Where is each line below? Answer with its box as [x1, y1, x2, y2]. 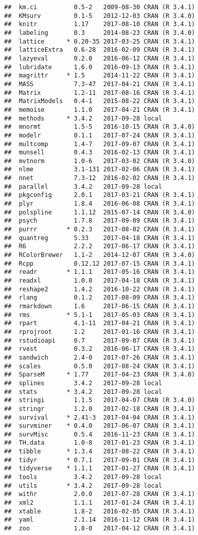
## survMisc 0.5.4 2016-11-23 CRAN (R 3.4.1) [4, 430, 195, 438]
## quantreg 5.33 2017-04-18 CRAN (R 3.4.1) [4, 234, 195, 242]
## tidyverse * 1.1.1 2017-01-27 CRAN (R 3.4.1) [4, 465, 195, 472]
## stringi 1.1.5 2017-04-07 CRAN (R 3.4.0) [4, 397, 195, 404]
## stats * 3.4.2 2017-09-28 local [4, 388, 162, 395]
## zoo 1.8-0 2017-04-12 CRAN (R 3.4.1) [4, 525, 195, 532]
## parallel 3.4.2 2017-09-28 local [4, 183, 162, 190]
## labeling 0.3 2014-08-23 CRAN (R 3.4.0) [4, 29, 195, 36]
